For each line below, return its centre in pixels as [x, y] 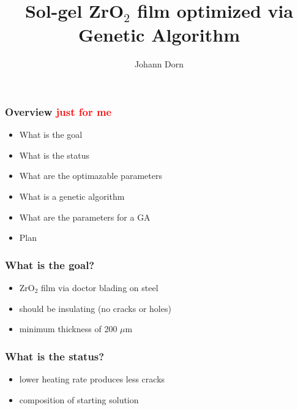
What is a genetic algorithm [72, 196]
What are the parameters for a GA [85, 217]
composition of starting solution [79, 399]
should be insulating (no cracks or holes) [95, 308]
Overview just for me [58, 111]
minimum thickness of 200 [68, 329]
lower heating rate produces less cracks [92, 378]
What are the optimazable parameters [91, 176]
